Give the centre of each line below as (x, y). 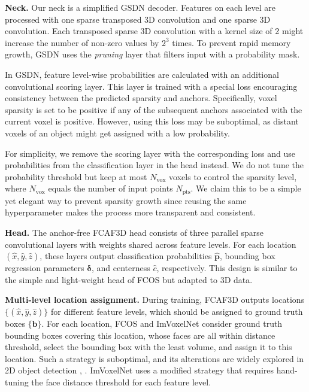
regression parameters (45, 268)
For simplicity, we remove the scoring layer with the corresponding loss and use (150, 153)
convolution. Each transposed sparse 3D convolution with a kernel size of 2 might (154, 31)
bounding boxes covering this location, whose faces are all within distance (140, 335)
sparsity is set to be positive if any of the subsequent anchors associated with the (154, 109)
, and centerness (121, 268)
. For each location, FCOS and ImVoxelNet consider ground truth (162, 323)
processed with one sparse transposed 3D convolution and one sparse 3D (138, 19)
